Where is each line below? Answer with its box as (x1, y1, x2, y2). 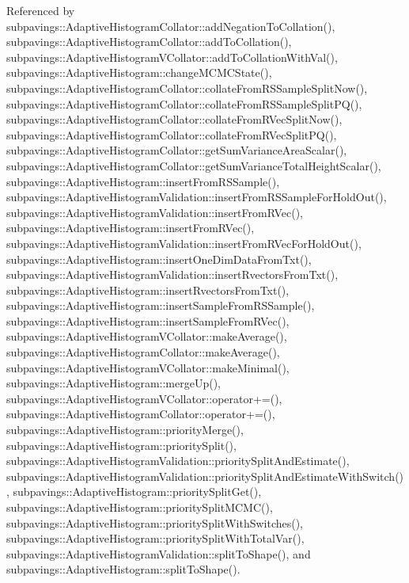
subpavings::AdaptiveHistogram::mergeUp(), (6, 375, 222, 391)
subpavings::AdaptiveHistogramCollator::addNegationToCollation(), (6, 17, 335, 34)
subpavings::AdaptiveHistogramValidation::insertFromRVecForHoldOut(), (6, 234, 362, 251)
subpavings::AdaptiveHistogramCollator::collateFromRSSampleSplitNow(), (6, 79, 368, 96)
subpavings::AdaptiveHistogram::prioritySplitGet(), (13, 483, 262, 500)
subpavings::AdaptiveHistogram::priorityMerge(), (6, 421, 244, 438)
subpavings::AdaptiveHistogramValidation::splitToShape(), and (6, 545, 311, 562)
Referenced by (6, 2, 75, 18)
